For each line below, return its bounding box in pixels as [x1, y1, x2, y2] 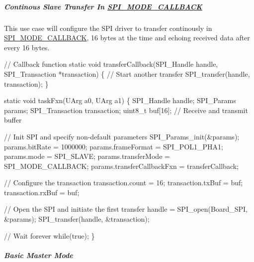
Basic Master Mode [4, 250, 73, 260]
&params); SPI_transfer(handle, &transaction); [4, 214, 150, 224]
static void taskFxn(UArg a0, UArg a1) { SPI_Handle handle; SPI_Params [4, 95, 236, 106]
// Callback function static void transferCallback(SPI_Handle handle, [4, 59, 218, 69]
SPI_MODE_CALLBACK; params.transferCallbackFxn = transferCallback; [4, 160, 239, 171]
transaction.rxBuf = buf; [4, 187, 80, 197]
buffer [4, 115, 22, 125]
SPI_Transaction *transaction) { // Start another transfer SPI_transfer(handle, [4, 68, 250, 79]
